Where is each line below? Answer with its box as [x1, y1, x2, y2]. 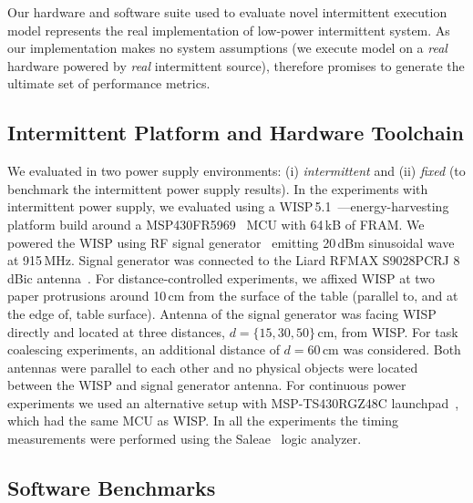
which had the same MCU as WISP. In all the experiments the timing [7, 411, 399, 430]
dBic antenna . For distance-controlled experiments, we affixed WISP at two [7, 268, 436, 287]
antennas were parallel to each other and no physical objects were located [7, 357, 418, 376]
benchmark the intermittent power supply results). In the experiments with [7, 179, 428, 198]
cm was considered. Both [322, 340, 461, 359]
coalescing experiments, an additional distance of [7, 340, 280, 359]
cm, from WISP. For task [317, 322, 458, 341]
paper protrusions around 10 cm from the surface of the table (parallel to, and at [7, 286, 458, 305]
